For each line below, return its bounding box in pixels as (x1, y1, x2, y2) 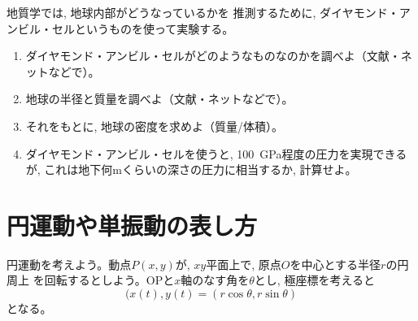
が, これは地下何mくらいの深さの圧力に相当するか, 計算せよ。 (25, 161, 357, 178)
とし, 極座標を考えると (254, 271, 375, 288)
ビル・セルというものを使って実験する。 (17, 20, 234, 37)
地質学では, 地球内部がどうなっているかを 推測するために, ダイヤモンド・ (7, 4, 399, 20)
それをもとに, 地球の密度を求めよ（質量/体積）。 (25, 117, 284, 134)
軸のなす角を (181, 271, 250, 288)
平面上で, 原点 (206, 255, 281, 272)
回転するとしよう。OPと (44, 271, 175, 288)
